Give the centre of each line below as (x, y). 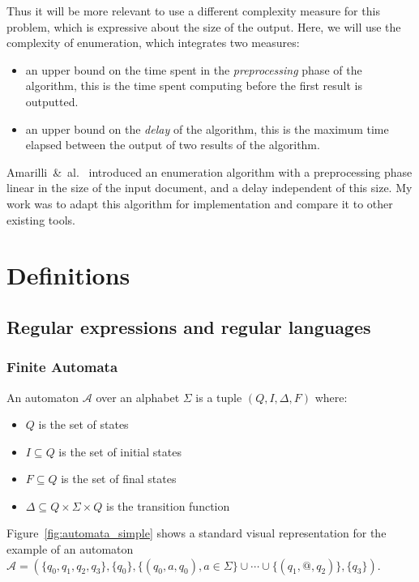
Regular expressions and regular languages (189, 326)
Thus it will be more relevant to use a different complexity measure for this (193, 11)
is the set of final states (119, 479)
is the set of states (83, 424)
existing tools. (41, 219)
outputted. (52, 101)
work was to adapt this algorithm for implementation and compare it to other (200, 203)
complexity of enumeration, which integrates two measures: (153, 43)
